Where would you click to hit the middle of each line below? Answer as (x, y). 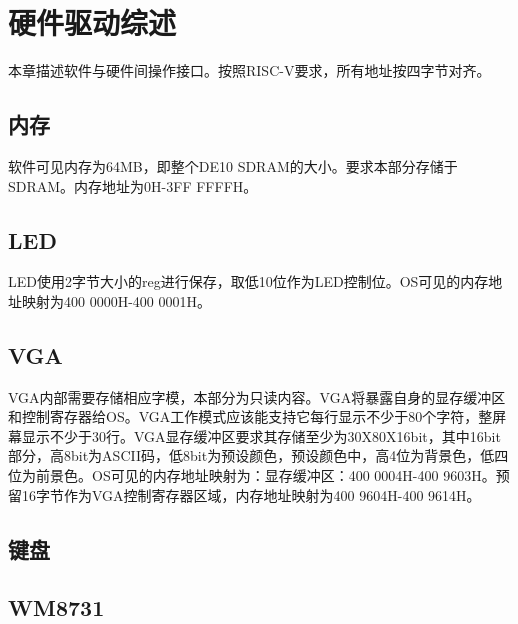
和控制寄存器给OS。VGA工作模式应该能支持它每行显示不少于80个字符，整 (250, 416)
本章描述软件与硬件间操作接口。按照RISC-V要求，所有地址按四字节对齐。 (249, 70)
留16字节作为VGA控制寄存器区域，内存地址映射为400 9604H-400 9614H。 (244, 494)
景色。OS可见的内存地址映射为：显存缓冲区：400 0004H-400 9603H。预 (279, 475)
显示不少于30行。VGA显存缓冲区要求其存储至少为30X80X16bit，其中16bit (261, 435)
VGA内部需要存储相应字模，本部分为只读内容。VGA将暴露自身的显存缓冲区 (257, 396)
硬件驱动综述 (92, 22)
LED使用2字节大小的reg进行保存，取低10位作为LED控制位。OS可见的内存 (248, 281)
